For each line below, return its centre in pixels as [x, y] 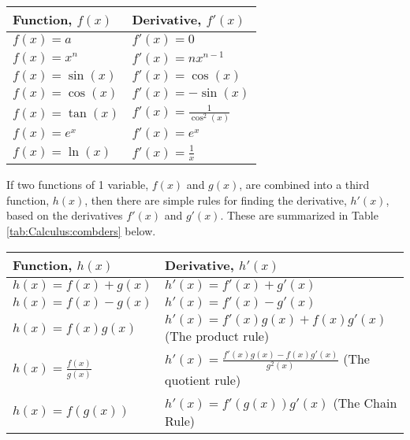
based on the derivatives [65, 215]
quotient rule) [203, 380]
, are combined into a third [304, 185]
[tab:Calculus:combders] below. [81, 231]
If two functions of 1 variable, [78, 185]
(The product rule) [217, 335]
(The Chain [365, 403]
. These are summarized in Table [299, 215]
